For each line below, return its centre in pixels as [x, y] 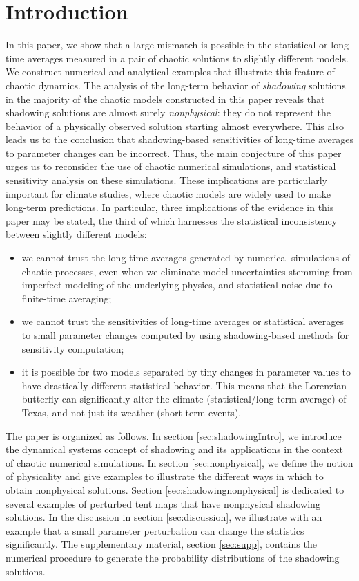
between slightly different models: [76, 234]
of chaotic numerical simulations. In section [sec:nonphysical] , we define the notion [179, 462]
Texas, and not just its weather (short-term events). [132, 412]
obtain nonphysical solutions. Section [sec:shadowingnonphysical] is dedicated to [175, 489]
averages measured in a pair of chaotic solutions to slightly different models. [188, 58]
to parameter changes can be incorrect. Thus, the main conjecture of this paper [174, 153]
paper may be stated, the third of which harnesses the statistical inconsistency [172, 220]
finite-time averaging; [67, 298]
